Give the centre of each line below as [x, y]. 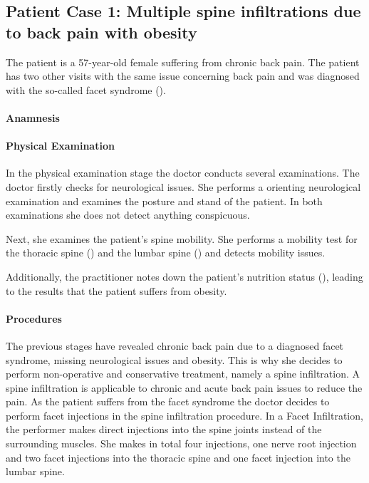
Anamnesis [33, 117]
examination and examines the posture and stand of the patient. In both [164, 201]
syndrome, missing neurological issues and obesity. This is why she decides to [174, 359]
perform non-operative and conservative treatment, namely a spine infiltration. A [183, 374]
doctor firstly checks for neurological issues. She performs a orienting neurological [183, 186]
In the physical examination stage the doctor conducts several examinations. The [183, 173]
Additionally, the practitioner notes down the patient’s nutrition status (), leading [184, 276]
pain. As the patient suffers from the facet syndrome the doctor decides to [168, 401]
